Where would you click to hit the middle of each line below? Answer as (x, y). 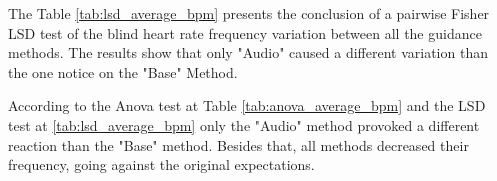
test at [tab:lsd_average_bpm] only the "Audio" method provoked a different (244, 124)
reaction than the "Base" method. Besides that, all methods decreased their (238, 144)
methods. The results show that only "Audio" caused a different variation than (248, 52)
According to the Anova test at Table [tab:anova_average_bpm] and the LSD (247, 105)
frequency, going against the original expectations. (161, 164)
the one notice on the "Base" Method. (123, 71)
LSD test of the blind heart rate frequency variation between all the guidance (245, 32)
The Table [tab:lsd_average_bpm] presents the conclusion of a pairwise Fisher (249, 13)
